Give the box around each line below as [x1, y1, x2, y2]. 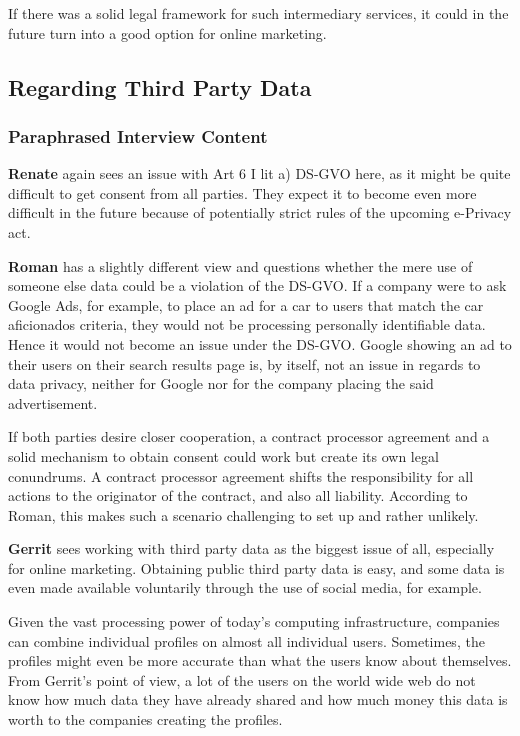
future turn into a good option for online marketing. [8, 22, 327, 43]
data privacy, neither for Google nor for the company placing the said [8, 373, 434, 394]
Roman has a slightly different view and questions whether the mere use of [8, 255, 473, 276]
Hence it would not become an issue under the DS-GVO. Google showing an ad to [8, 333, 512, 354]
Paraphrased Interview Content [8, 123, 268, 148]
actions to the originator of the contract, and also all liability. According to [8, 485, 468, 506]
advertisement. [8, 392, 98, 413]
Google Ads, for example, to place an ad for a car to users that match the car [8, 294, 484, 315]
